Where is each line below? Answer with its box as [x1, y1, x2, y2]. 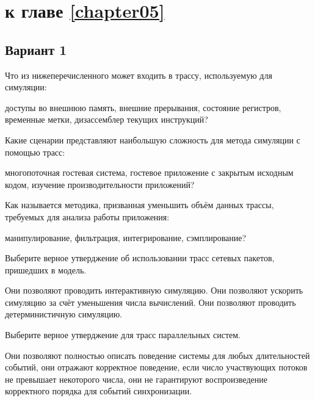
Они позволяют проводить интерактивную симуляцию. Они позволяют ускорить [5, 284, 303, 297]
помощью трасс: [5, 145, 65, 158]
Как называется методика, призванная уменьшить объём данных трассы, [5, 198, 274, 211]
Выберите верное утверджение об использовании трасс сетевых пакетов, [5, 251, 275, 264]
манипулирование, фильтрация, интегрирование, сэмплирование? [5, 231, 247, 244]
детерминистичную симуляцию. [5, 308, 122, 320]
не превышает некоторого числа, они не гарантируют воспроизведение [5, 372, 268, 385]
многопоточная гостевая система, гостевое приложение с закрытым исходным [5, 166, 294, 179]
